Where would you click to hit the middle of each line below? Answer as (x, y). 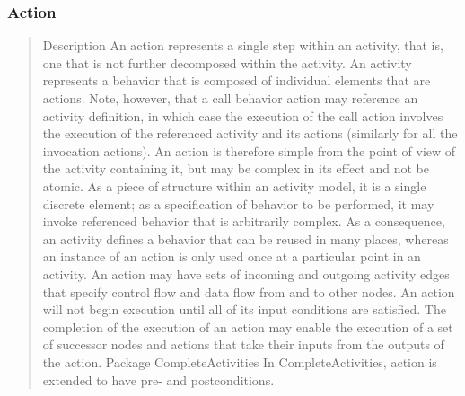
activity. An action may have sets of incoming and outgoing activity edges (246, 273)
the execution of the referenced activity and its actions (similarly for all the (250, 133)
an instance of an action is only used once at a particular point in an (232, 256)
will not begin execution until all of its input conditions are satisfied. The (244, 309)
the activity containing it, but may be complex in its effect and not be (236, 168)
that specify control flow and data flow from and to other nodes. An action (249, 291)
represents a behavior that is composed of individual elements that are (237, 80)
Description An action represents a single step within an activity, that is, (243, 45)
